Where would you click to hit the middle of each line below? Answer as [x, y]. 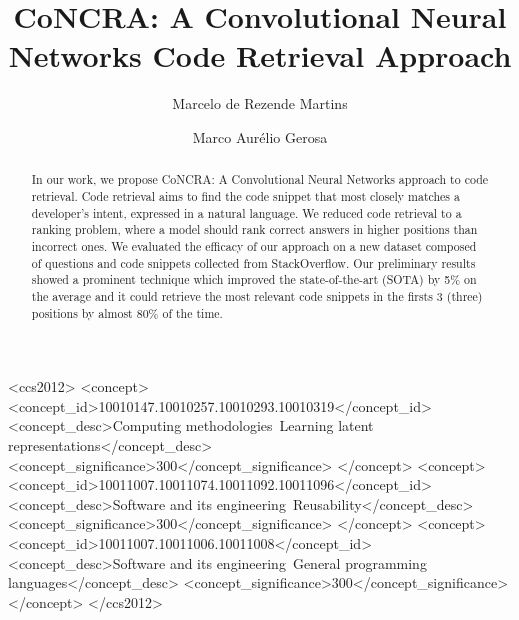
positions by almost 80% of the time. [127, 312]
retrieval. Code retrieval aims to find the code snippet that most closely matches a [245, 195]
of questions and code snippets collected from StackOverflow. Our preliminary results [253, 262]
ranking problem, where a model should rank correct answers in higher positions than [254, 229]
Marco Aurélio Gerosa [260, 136]
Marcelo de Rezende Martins [260, 103]
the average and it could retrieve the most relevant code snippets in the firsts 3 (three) [257, 295]
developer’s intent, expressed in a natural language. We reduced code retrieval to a [246, 212]
